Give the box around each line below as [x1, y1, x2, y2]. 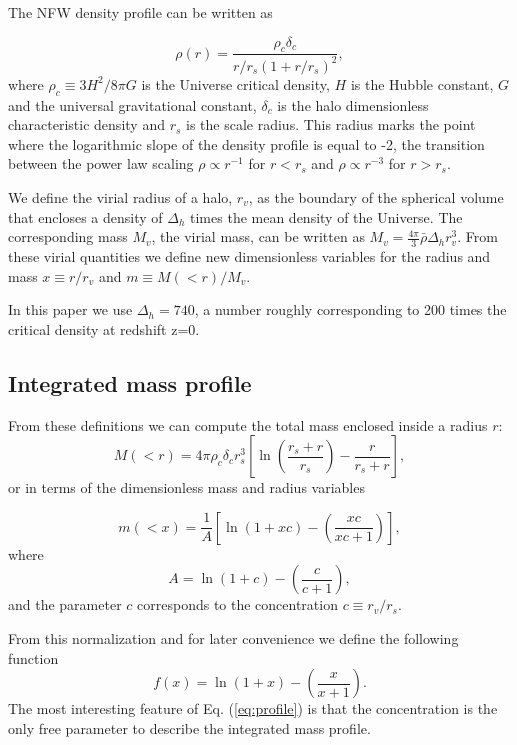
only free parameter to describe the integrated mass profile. [8, 717, 371, 738]
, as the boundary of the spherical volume [248, 186, 504, 207]
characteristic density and [8, 114, 165, 135]
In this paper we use [8, 299, 133, 320]
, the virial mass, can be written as [151, 226, 365, 247]
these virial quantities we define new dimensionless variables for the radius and [8, 245, 491, 266]
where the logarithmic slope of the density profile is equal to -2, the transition [8, 133, 485, 154]
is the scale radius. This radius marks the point [186, 114, 476, 135]
